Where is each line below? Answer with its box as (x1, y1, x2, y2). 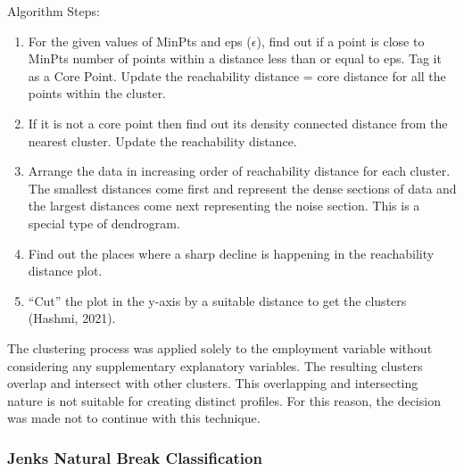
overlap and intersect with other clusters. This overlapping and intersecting (7, 374, 418, 392)
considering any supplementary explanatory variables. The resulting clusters (7, 356, 423, 375)
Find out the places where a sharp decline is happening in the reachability (28, 244, 435, 262)
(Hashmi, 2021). (28, 309, 116, 327)
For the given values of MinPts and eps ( (28, 31, 252, 50)
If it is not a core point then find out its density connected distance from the (28, 113, 448, 132)
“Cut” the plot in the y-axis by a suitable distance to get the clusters (28, 291, 407, 310)
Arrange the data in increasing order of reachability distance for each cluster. (28, 161, 451, 180)
